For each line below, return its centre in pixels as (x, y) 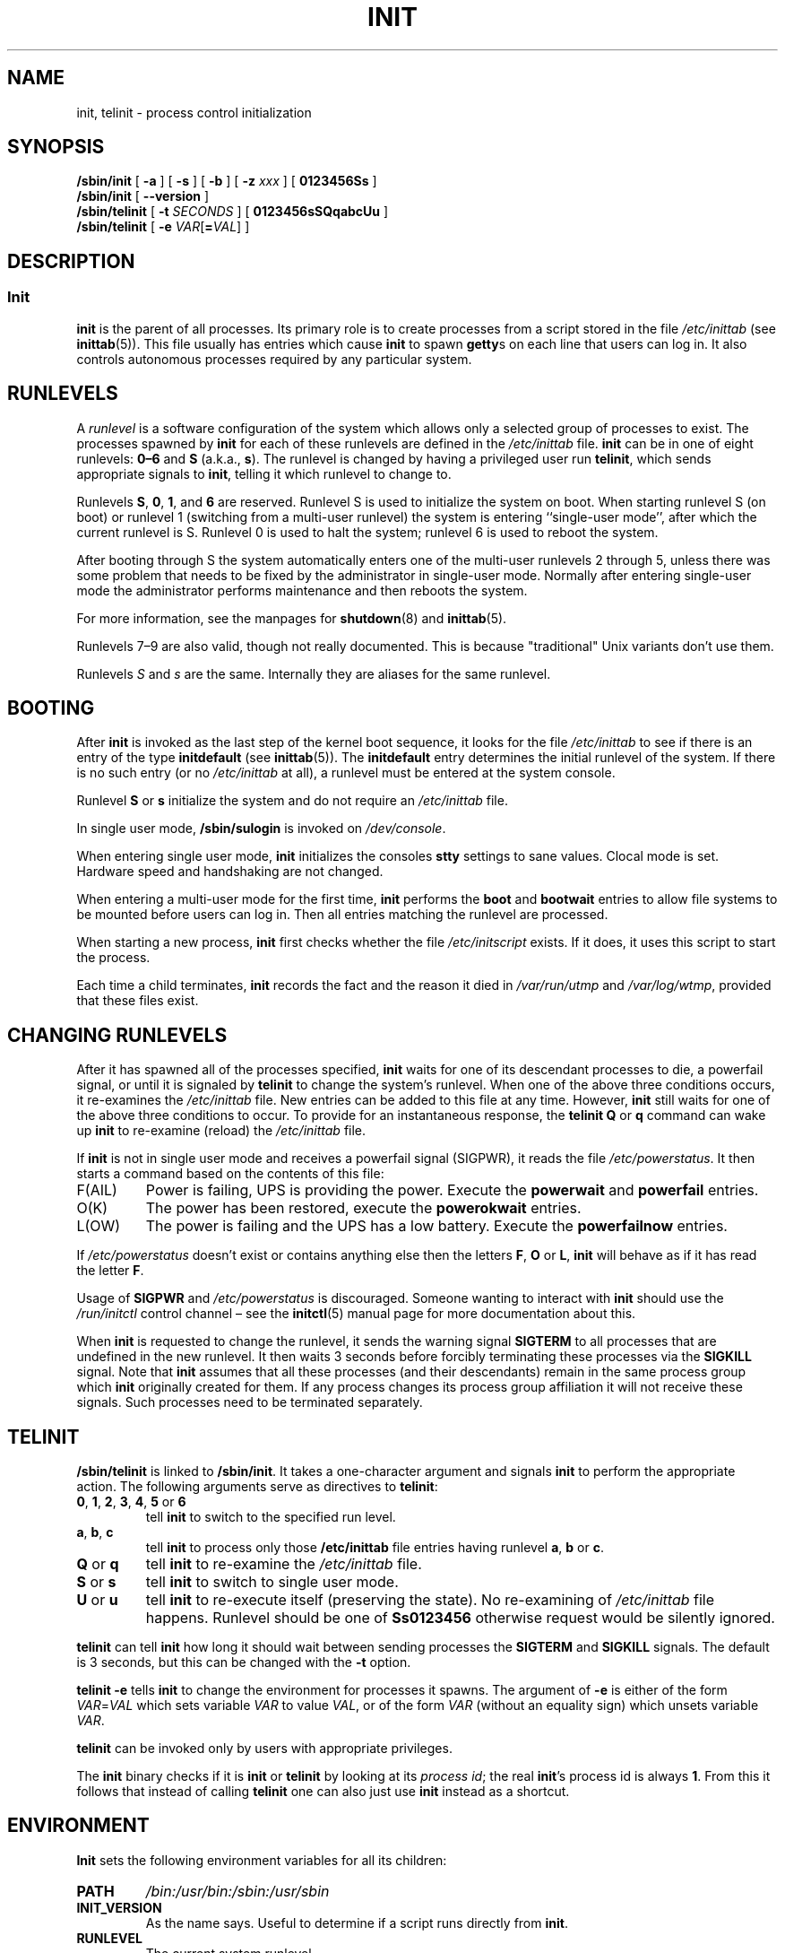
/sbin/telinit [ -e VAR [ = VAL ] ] (163, 227)
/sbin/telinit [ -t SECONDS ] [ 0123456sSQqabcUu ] (233, 212)
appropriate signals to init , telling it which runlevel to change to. (264, 473)
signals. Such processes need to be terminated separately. (250, 1402)
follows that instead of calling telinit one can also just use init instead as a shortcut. (323, 1792)
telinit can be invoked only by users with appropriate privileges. (264, 1749)
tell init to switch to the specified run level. (271, 1517)
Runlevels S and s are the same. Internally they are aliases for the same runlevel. (314, 673)
